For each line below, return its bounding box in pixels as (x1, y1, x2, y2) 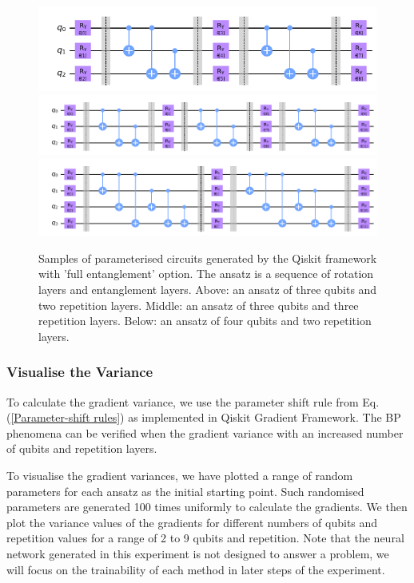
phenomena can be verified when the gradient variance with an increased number (6, 424, 404, 441)
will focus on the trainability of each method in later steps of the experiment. (6, 561, 385, 577)
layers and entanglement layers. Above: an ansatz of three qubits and (38, 281, 377, 298)
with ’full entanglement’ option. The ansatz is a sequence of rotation (38, 265, 374, 282)
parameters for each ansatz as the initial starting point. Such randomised (6, 482, 364, 499)
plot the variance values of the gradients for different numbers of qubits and (6, 514, 378, 530)
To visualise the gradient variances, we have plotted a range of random (6, 467, 353, 483)
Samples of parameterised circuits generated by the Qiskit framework (38, 249, 377, 266)
